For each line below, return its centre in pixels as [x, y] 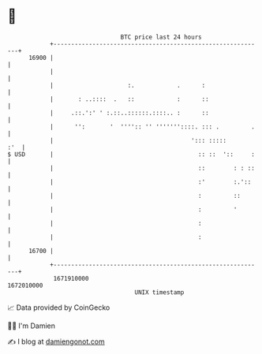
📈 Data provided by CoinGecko [59, 307]
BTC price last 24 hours [161, 37]
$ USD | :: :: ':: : [131, 154]
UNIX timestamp [159, 292]
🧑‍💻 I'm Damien [32, 326]
